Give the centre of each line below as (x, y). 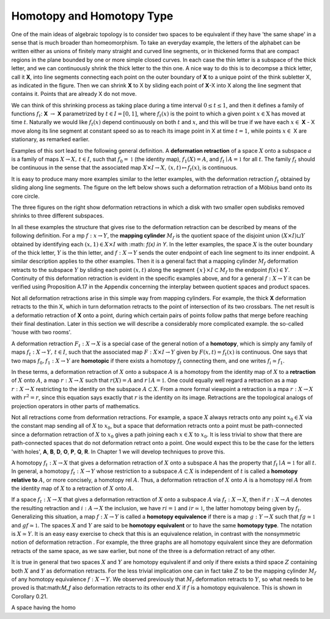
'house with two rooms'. (42, 332)
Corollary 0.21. (30, 596)
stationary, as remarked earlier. (50, 139)
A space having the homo (43, 607)
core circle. (25, 196)
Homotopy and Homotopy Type (92, 16)
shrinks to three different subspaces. (57, 216)
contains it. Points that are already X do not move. (74, 94)
